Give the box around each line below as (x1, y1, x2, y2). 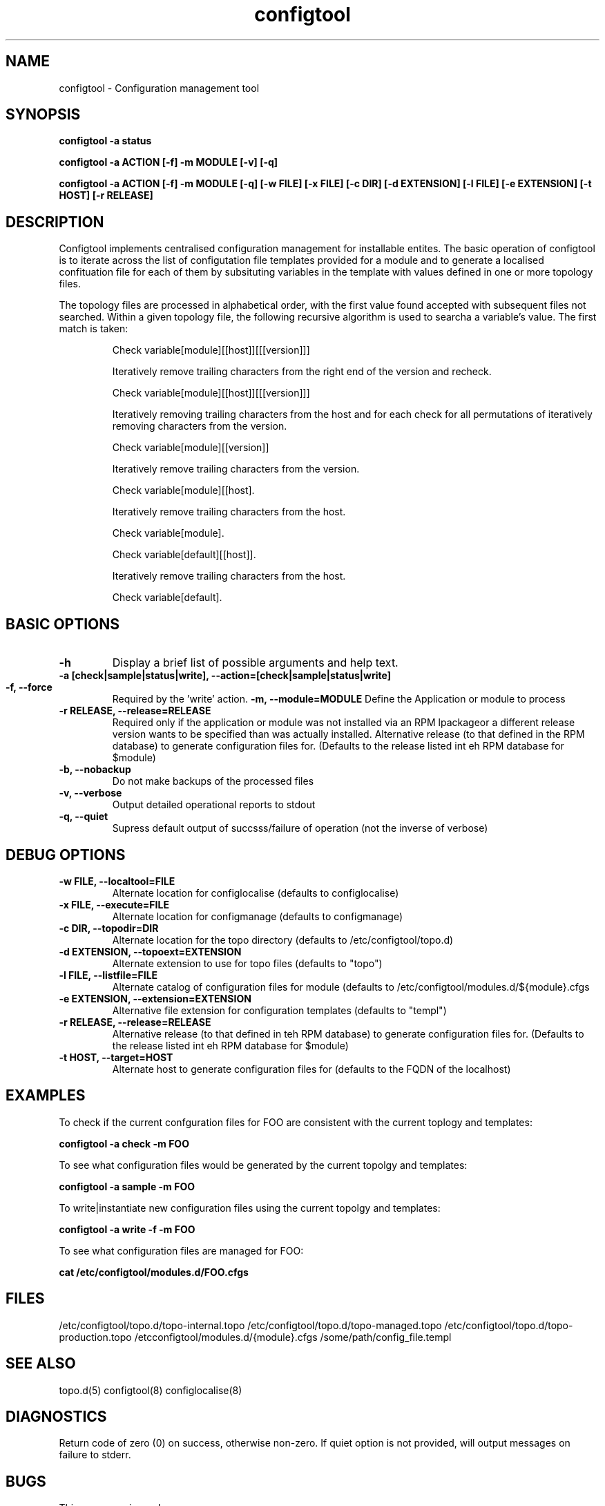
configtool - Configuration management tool (59, 82, 260, 94)
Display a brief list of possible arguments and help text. (112, 656, 398, 670)
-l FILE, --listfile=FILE (59, 969, 158, 981)
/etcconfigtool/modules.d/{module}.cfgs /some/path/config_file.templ (134, 1331, 452, 1343)
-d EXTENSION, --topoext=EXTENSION (59, 945, 242, 957)
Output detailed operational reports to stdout (112, 799, 316, 811)
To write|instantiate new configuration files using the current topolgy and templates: (59, 1201, 441, 1214)
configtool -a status (59, 135, 152, 147)
